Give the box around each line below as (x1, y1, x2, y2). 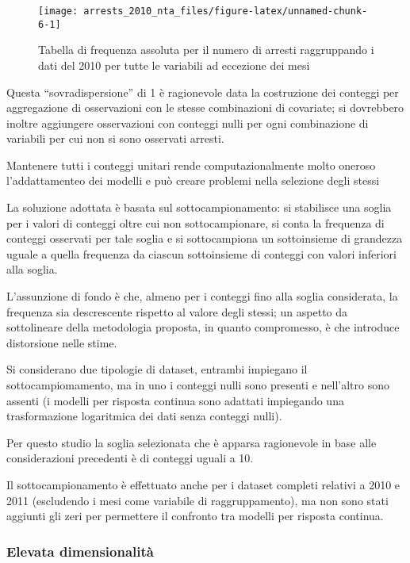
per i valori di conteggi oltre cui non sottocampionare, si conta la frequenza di (6, 214, 385, 231)
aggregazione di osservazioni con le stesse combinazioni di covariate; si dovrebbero (6, 99, 404, 116)
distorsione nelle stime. (6, 334, 117, 350)
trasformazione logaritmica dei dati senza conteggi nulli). (6, 408, 282, 424)
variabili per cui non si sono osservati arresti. (6, 130, 224, 147)
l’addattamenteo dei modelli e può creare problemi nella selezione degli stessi (6, 172, 380, 189)
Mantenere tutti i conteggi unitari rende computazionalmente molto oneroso (6, 156, 376, 173)
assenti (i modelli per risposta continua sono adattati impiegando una (6, 392, 344, 408)
